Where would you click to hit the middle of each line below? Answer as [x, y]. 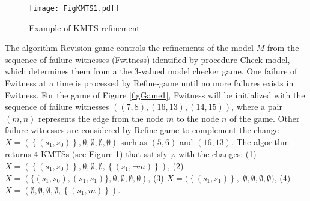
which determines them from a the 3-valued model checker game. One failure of [151, 71]
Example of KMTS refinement [84, 27]
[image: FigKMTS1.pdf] [74, 8]
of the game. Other [265, 118]
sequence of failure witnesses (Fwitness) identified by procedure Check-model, [147, 59]
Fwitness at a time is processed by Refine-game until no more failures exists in [149, 83]
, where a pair [257, 106]
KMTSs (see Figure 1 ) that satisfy [104, 154]
